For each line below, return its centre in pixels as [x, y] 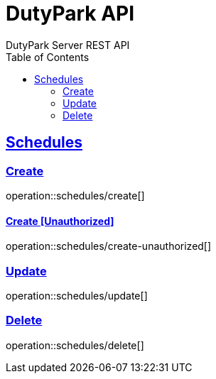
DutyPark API [70, 13]
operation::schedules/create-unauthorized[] [109, 246]
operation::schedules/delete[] [75, 345]
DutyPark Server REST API [68, 45]
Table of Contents [48, 57]
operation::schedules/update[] [77, 295]
